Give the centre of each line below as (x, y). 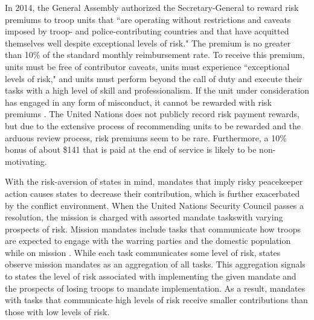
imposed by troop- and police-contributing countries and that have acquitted (147, 31)
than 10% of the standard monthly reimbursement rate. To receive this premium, (155, 55)
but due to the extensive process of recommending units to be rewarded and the (153, 125)
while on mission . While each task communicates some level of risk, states (143, 252)
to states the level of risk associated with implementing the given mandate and (151, 276)
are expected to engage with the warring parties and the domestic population (148, 241)
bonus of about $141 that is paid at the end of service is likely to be (131, 149)
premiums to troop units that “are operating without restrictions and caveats (148, 19)
